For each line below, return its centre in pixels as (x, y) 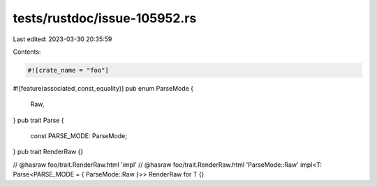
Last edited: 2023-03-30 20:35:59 (62, 39)
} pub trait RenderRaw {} (48, 152)
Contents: (27, 52)
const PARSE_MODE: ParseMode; (79, 136)
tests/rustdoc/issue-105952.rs (105, 18)
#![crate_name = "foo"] (68, 70)
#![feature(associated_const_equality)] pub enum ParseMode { (103, 88)
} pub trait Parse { (38, 120)
